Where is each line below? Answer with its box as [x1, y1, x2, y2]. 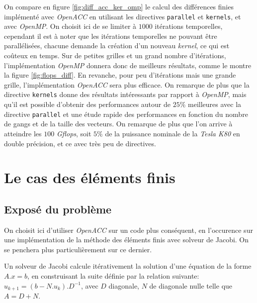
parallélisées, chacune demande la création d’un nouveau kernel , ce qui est [4, 40, 230, 51]
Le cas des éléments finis [4, 167, 175, 188]
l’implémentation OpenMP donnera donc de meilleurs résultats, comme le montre [4, 60, 252, 70]
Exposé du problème [4, 201, 112, 216]
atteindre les [4, 128, 42, 138]
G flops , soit [56, 128, 91, 138]
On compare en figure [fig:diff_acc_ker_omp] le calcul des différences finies [4, 1, 234, 11]
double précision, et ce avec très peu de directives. [4, 138, 156, 148]
